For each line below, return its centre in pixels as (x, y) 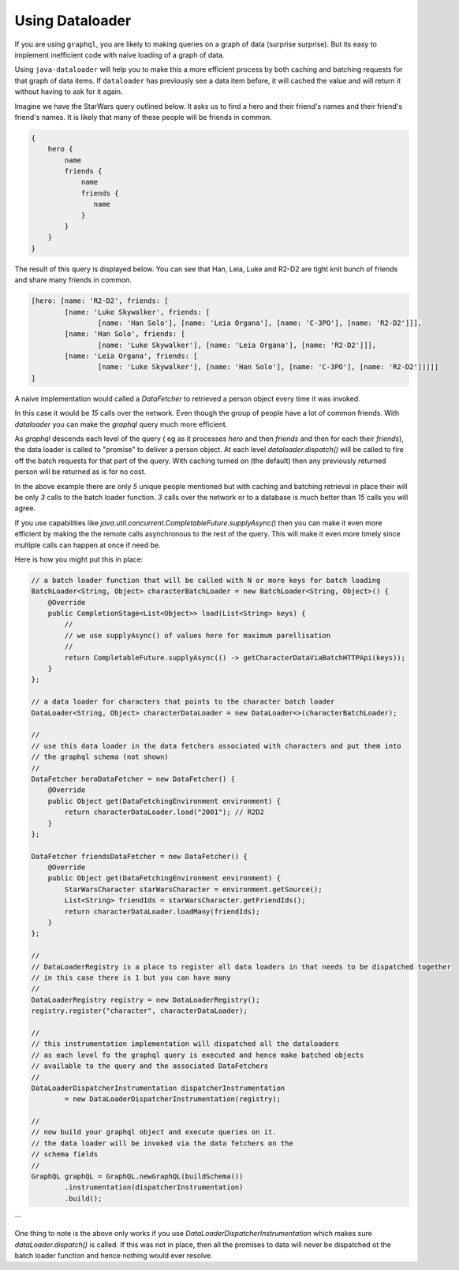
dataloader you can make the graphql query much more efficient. (121, 424)
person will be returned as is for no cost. (80, 472)
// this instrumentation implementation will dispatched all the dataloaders (185, 1044)
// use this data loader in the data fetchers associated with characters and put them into (216, 746)
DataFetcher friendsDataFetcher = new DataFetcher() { (139, 856)
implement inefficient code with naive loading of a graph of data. (119, 54)
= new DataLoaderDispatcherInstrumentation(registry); (173, 1099)
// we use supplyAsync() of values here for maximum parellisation (198, 635)
